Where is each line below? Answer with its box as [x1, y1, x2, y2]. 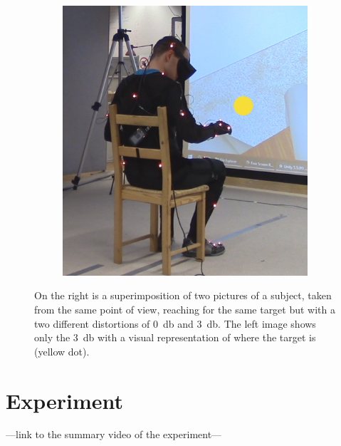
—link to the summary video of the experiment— [6, 427, 222, 442]
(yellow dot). [34, 343, 90, 358]
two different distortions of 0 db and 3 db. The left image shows [34, 316, 316, 331]
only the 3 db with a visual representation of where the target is [34, 330, 316, 345]
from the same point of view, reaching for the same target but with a [34, 301, 336, 316]
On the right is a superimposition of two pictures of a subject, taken [34, 288, 332, 303]
